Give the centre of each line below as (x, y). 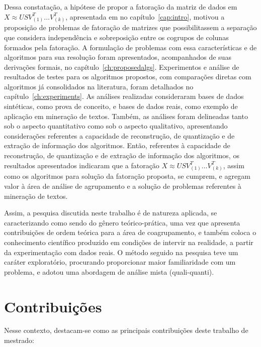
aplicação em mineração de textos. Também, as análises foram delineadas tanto (126, 116)
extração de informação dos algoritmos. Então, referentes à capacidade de (117, 145)
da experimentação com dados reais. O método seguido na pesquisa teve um (121, 252)
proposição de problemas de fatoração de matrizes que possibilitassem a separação (130, 27)
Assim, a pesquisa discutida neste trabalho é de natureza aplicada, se (111, 213)
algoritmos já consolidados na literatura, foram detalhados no (99, 86)
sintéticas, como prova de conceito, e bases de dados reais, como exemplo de (121, 106)
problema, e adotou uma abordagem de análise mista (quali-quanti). (109, 271)
